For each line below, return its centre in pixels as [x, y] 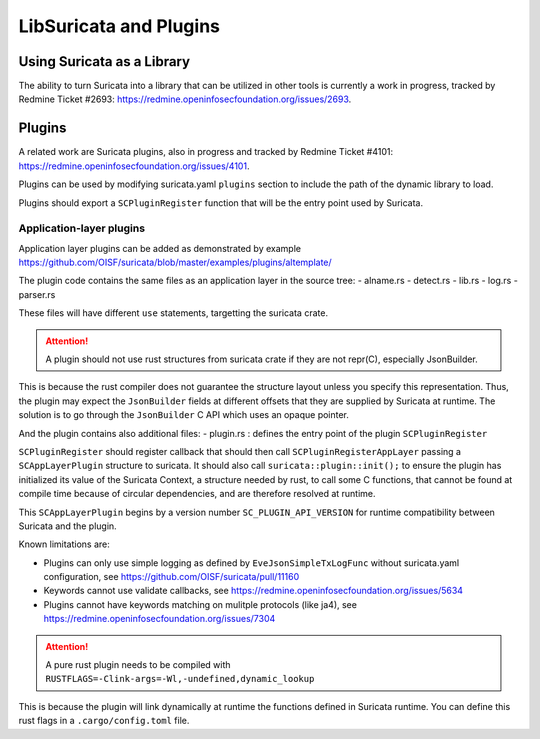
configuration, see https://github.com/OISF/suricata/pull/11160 [171, 577]
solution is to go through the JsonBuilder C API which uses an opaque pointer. [184, 415]
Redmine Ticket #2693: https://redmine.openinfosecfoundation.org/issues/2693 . [185, 99]
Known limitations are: [64, 544]
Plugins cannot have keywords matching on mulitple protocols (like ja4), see [200, 604]
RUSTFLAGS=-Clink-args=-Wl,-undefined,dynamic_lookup [180, 679]
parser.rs [37, 294]
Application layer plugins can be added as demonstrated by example [160, 248]
